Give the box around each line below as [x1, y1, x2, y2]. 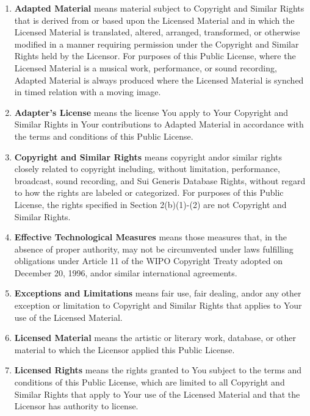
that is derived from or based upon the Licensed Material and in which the [14, 13, 295, 26]
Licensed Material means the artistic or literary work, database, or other [14, 331, 296, 344]
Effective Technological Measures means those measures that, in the [14, 231, 287, 243]
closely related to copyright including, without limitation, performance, [14, 162, 280, 175]
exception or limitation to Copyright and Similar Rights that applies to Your [14, 299, 302, 312]
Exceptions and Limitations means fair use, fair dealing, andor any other [14, 287, 301, 299]
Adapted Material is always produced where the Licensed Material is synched [14, 73, 304, 86]
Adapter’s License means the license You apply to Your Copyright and [14, 106, 289, 118]
